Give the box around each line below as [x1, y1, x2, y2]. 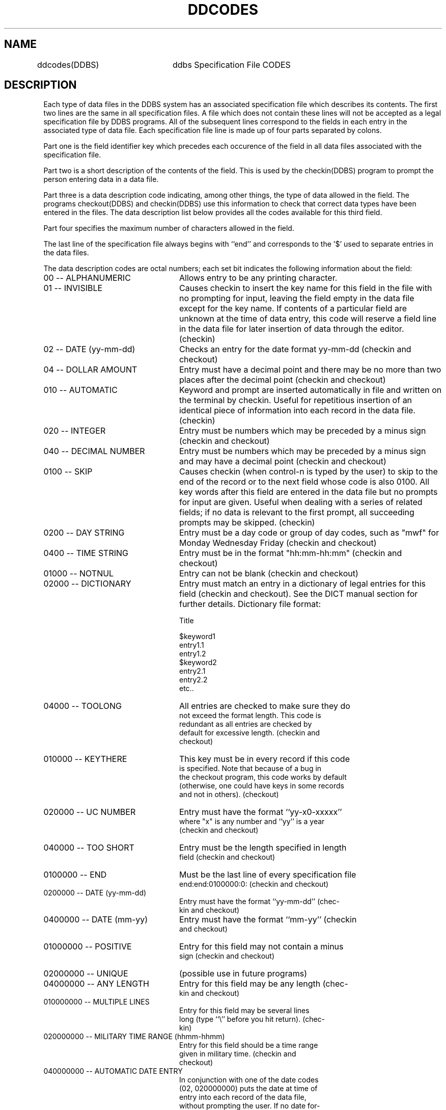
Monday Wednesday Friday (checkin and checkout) [179, 538, 377, 548]
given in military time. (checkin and [179, 1049, 296, 1059]
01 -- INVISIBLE [43, 283, 103, 294]
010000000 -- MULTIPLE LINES [43, 997, 150, 1007]
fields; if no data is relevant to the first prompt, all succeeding [179, 507, 414, 518]
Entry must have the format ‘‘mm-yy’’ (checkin [179, 914, 357, 925]
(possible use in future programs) [179, 968, 307, 979]
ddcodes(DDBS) [37, 59, 99, 70]
